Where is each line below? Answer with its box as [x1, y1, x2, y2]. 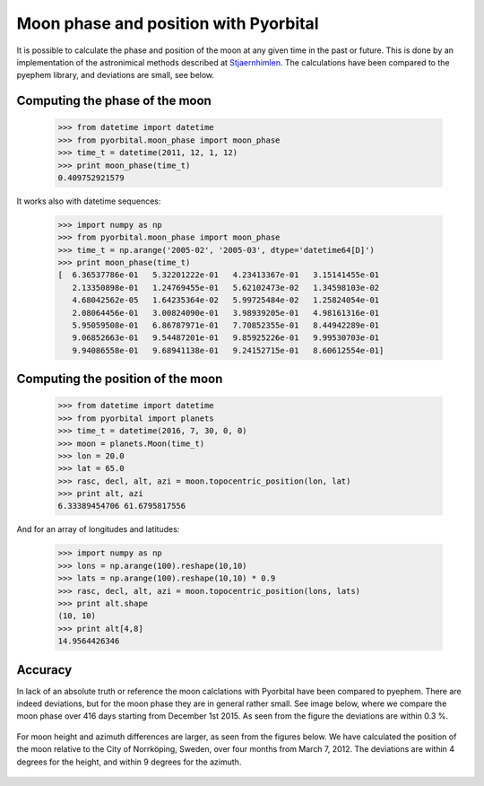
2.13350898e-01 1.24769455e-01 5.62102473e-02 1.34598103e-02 [72, 283, 380, 293]
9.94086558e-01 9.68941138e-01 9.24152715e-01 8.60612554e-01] [72, 345, 385, 355]
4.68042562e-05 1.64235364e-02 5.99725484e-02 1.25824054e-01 [72, 295, 380, 305]
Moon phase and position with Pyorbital [16, 13, 319, 33]
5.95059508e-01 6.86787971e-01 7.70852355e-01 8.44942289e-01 [72, 319, 380, 330]
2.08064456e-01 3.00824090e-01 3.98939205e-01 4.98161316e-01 [72, 308, 380, 318]
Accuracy [16, 662, 73, 677]
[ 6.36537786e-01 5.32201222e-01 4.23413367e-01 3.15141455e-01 [57, 270, 380, 280]
